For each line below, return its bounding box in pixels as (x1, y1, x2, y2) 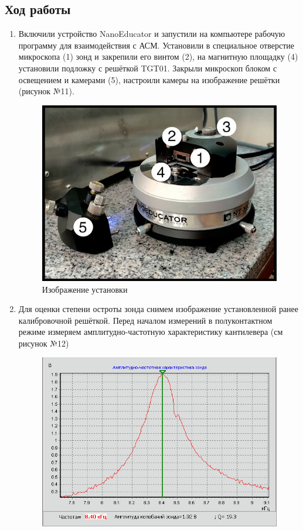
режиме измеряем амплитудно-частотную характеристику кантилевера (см (18, 326, 283, 338)
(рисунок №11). (18, 85, 74, 97)
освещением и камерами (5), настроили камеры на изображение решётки (18, 73, 280, 85)
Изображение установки (42, 283, 128, 295)
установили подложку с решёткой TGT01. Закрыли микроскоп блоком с (18, 61, 277, 74)
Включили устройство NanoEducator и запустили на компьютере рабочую (18, 28, 285, 40)
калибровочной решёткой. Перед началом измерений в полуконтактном (18, 314, 273, 326)
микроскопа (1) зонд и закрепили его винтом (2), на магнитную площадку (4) (18, 50, 298, 63)
